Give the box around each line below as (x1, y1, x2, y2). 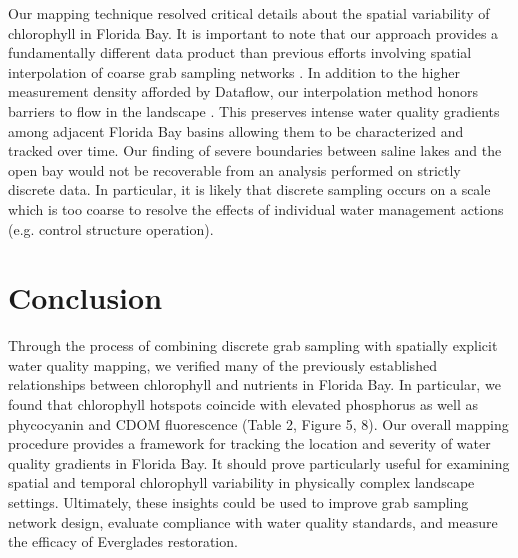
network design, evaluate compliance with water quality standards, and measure (8, 511, 498, 532)
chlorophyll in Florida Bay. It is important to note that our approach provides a (8, 22, 499, 43)
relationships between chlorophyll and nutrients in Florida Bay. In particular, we (8, 374, 501, 395)
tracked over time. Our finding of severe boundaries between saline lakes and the (8, 140, 502, 161)
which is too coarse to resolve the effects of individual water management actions (8, 198, 504, 219)
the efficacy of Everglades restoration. (8, 531, 238, 552)
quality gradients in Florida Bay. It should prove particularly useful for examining (8, 452, 510, 473)
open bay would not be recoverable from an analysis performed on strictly (8, 159, 461, 180)
